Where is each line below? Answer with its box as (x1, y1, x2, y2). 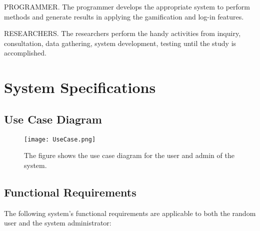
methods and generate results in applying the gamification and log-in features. (4, 11, 244, 21)
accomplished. (4, 47, 46, 58)
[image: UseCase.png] (24, 135, 96, 143)
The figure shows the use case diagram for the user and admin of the (24, 150, 234, 160)
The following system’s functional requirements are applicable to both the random (4, 207, 256, 218)
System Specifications (4, 77, 156, 97)
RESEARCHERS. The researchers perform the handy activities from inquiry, (4, 28, 241, 38)
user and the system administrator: (4, 217, 111, 228)
